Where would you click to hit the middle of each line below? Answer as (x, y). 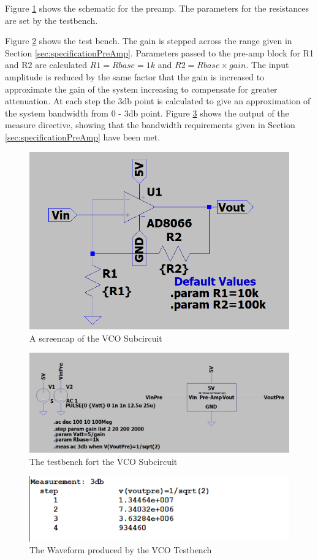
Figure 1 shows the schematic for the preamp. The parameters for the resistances (157, 8)
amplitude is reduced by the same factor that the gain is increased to (135, 76)
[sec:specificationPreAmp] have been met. (83, 136)
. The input (267, 65)
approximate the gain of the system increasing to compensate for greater (141, 89)
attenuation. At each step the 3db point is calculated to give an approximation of (158, 101)
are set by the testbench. (51, 20)
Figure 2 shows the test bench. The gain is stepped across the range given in (149, 41)
